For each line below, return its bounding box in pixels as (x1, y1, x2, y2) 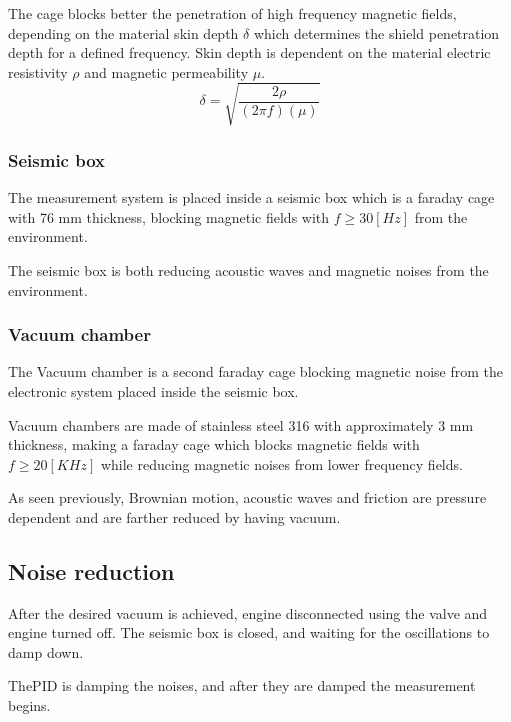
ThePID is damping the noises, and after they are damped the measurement (8, 675, 476, 696)
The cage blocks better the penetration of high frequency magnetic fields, (8, 3, 457, 23)
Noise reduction (8, 555, 175, 586)
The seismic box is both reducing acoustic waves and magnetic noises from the (8, 259, 489, 280)
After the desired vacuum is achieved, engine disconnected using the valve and (8, 602, 488, 623)
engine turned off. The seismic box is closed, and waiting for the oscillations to (8, 622, 490, 643)
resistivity (8, 61, 68, 82)
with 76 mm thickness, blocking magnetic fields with (8, 206, 330, 227)
